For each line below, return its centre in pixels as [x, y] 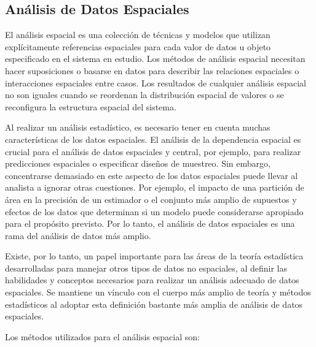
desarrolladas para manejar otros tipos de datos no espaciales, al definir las [146, 268]
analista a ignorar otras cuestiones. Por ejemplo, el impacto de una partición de [155, 187]
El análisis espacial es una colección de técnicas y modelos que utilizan [138, 35]
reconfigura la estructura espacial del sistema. [91, 106]
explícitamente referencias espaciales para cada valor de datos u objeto [138, 46]
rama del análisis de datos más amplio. [78, 235]
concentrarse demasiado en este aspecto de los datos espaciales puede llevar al [152, 175]
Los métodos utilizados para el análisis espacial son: [102, 336]
